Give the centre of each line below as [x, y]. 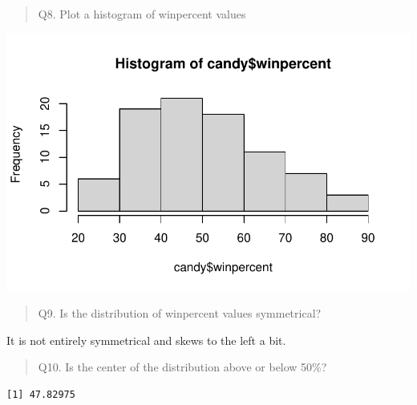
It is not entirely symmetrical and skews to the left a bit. [146, 340]
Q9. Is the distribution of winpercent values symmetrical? [180, 312]
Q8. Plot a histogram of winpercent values [142, 14]
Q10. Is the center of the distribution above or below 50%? [182, 367]
